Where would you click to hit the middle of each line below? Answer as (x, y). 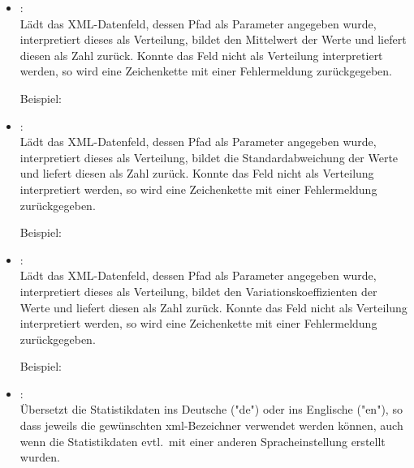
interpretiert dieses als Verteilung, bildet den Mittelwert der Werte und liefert (213, 39)
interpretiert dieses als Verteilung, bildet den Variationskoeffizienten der (198, 291)
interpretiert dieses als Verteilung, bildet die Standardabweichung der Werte (209, 157)
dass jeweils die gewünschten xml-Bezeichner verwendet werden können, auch (211, 425)
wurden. (40, 457)
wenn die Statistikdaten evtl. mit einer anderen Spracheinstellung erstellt (203, 441)
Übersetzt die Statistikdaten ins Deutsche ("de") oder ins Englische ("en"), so (211, 409)
